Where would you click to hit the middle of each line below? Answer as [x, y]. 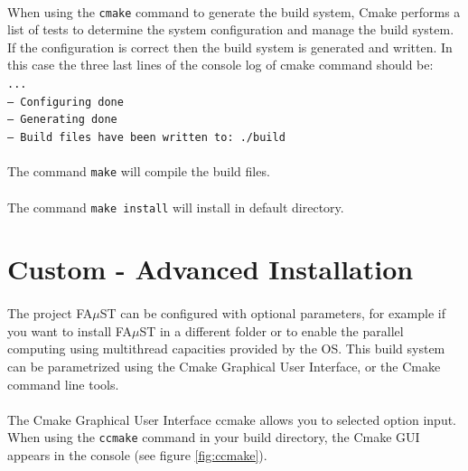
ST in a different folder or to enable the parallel [271, 330]
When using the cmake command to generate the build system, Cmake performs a [234, 11]
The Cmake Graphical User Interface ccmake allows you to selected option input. [232, 419]
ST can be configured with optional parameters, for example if [272, 313]
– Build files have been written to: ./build [146, 137]
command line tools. [63, 384]
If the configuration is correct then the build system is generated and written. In [230, 47]
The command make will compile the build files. [139, 171]
